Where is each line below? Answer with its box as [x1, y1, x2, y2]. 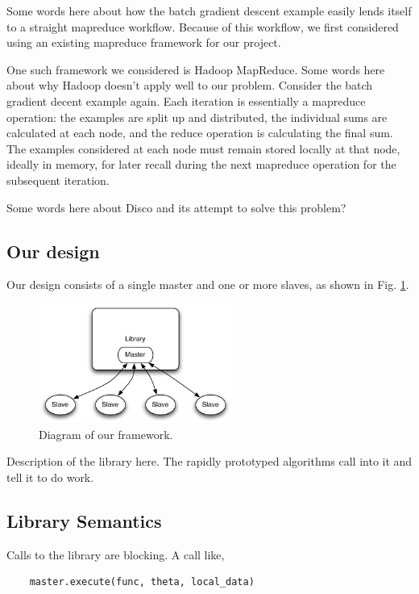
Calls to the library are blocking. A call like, [6, 546, 225, 563]
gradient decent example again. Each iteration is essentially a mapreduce [6, 92, 366, 109]
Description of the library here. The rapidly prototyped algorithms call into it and [6, 453, 413, 470]
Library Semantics [6, 508, 162, 533]
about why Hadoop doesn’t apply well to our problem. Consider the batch [6, 77, 373, 94]
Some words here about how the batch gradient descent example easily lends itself [6, 2, 412, 19]
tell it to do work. [6, 468, 94, 485]
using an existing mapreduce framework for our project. [6, 34, 281, 51]
